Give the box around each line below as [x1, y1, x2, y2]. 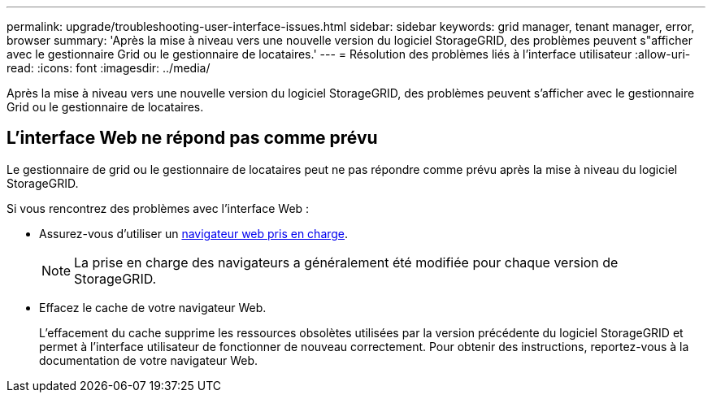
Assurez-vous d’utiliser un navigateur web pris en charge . [39, 226, 349, 241]
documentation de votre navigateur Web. [39, 353, 258, 367]
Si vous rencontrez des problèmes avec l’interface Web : [7, 201, 310, 215]
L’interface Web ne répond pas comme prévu [7, 128, 378, 149]
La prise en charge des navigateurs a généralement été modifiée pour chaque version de [74, 254, 619, 271]
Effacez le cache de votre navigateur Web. [39, 300, 267, 314]
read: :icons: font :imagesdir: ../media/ [7, 61, 211, 75]
